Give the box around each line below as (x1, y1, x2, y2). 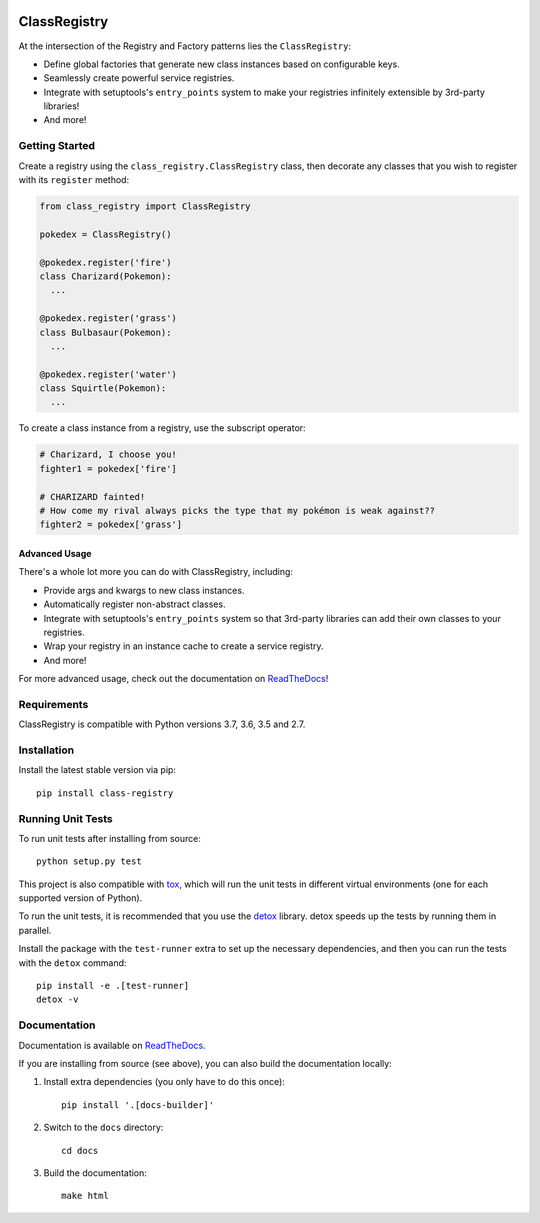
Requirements (18, 697, 89, 711)
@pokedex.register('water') (39, 368, 177, 380)
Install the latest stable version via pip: (18, 764, 177, 776)
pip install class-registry (36, 787, 174, 799)
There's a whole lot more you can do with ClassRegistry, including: (18, 566, 294, 578)
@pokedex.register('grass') (39, 313, 177, 324)
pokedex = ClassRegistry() (39, 228, 172, 240)
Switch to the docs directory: (43, 1121, 164, 1134)
